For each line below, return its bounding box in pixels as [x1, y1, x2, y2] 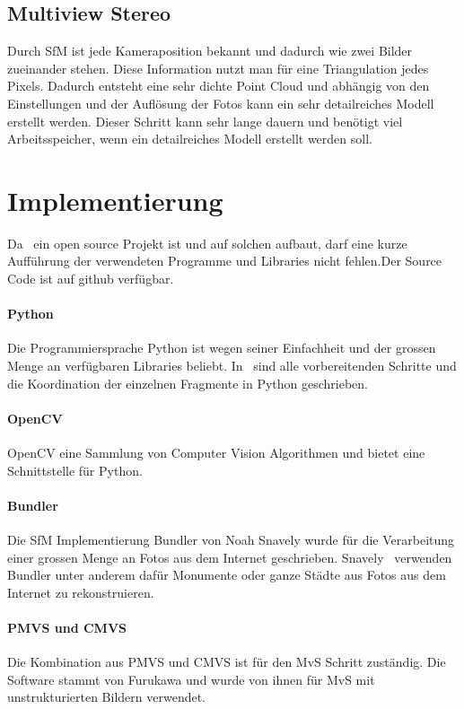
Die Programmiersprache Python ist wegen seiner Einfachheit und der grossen [7, 338, 436, 357]
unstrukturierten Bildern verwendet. [7, 687, 206, 706]
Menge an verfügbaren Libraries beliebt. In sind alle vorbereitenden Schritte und [7, 356, 457, 375]
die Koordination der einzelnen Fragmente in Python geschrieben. [7, 373, 368, 392]
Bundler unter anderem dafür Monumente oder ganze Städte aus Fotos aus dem [7, 565, 446, 584]
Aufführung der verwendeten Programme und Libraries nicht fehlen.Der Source [7, 251, 442, 270]
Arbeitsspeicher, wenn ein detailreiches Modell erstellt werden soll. [7, 129, 372, 148]
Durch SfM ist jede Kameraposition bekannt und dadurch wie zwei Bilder [7, 41, 413, 60]
